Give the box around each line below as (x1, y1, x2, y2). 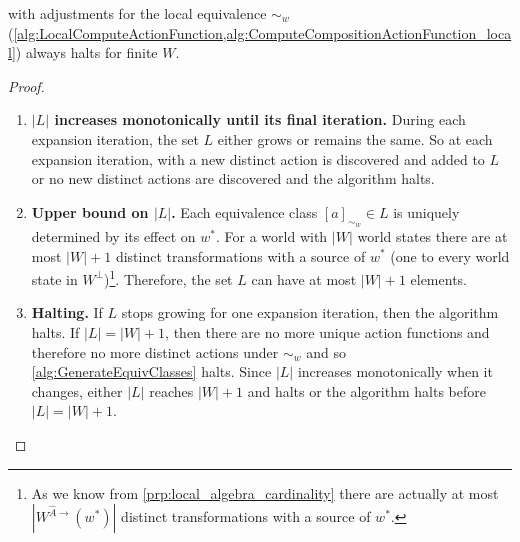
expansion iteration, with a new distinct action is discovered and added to (31, 148, 485, 169)
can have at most (251, 268, 357, 289)
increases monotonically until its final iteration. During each (54, 109, 466, 130)
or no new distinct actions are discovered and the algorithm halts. (31, 168, 435, 189)
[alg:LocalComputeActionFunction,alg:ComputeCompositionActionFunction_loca (13, 22, 512, 43)
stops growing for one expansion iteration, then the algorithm (121, 302, 499, 323)
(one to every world (390, 245, 510, 266)
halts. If (31, 321, 80, 342)
